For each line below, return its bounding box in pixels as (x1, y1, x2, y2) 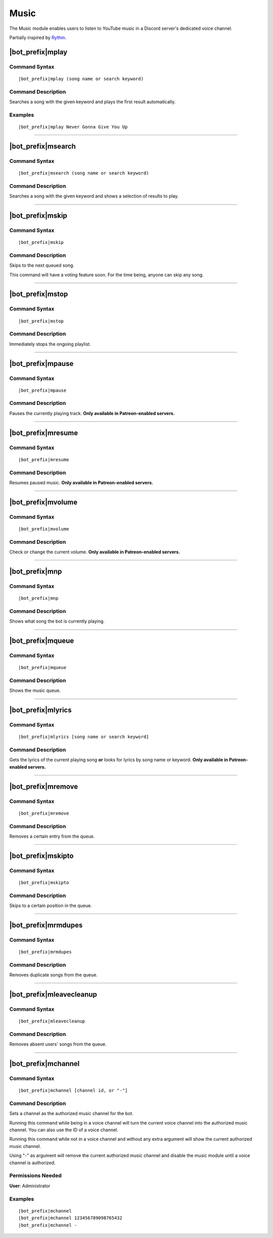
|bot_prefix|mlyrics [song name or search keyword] (18, 734, 149, 740)
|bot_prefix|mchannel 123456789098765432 (18, 1215, 122, 1221)
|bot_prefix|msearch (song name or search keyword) (18, 170, 149, 176)
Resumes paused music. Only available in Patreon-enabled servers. (9, 479, 154, 485)
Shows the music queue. (9, 687, 61, 693)
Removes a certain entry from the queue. (9, 833, 95, 839)
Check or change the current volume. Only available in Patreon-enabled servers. (9, 549, 180, 555)
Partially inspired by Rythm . (9, 34, 67, 40)
